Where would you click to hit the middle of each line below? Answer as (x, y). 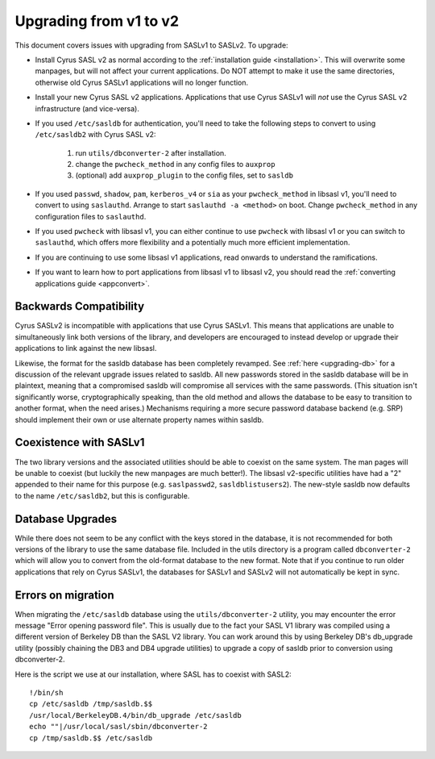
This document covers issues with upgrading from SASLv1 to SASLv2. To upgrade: (152, 45)
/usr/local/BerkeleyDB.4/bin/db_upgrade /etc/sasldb (135, 715)
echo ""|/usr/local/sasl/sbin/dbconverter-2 (119, 727)
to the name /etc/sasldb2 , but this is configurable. (102, 495)
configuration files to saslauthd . (91, 216)
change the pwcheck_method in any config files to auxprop (175, 165)
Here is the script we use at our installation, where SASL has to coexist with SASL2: (153, 674)
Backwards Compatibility (80, 307)
